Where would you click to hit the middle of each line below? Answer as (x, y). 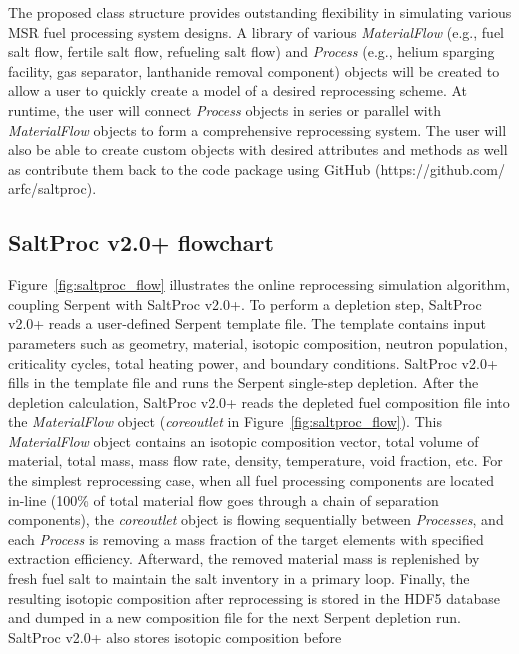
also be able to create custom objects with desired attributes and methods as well (258, 149)
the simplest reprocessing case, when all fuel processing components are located (251, 480)
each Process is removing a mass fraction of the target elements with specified (246, 538)
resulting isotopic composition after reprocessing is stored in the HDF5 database (254, 597)
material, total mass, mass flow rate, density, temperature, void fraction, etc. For (255, 460)
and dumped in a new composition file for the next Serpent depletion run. (234, 617)
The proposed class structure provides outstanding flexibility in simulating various (260, 12)
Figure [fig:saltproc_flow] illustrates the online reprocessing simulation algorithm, (259, 284)
